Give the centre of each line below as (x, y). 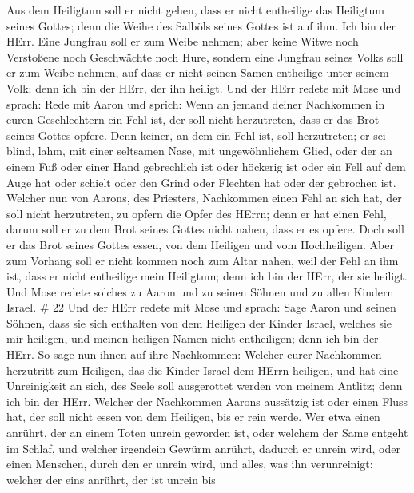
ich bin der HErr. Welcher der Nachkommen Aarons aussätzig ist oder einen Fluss (207, 401)
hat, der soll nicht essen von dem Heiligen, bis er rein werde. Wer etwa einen (193, 417)
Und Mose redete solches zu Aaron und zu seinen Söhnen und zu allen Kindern (200, 291)
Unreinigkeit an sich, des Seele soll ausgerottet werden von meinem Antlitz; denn (205, 386)
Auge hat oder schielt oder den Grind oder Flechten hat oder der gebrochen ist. (201, 182)
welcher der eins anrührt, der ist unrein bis (111, 479)
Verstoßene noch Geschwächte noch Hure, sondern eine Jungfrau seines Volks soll (205, 56)
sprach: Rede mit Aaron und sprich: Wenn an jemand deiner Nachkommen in (196, 103)
